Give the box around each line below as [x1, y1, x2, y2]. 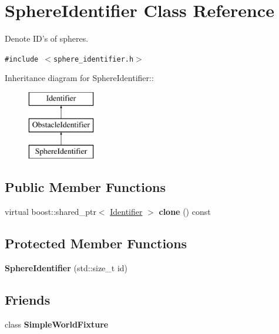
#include [5, 55, 39, 63]
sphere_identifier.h [53, 55, 134, 63]
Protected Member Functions [5, 234, 187, 252]
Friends [5, 290, 51, 308]
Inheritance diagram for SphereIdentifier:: [5, 72, 154, 84]
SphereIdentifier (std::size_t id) [5, 261, 128, 274]
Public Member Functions [5, 178, 166, 196]
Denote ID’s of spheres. [5, 32, 89, 45]
